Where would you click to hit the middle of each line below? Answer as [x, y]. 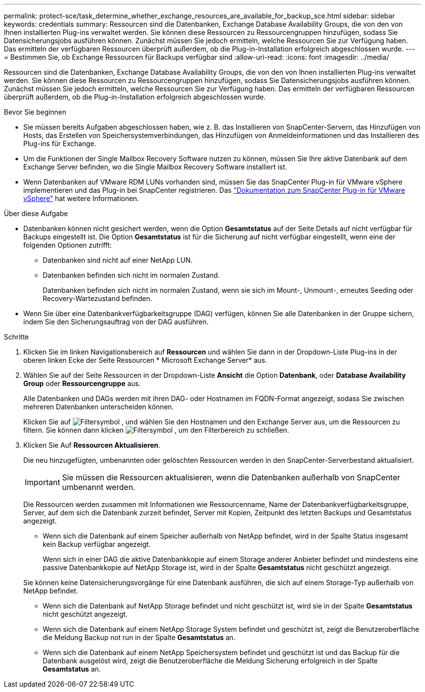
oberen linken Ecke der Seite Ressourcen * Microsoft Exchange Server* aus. [145, 360]
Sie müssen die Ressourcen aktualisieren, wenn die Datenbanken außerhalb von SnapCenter [231, 477]
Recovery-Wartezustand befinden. [98, 298]
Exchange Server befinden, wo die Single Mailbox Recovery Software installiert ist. [155, 167]
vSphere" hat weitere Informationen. [81, 198]
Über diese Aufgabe [36, 213]
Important [42, 482]
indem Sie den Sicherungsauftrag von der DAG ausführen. [116, 322]
